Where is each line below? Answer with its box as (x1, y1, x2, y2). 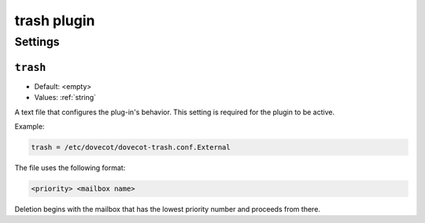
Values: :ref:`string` (34, 93, 97, 102)
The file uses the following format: (14, 162, 126, 173)
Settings (14, 35, 60, 49)
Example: (14, 121, 45, 131)
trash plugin (14, 12, 95, 29)
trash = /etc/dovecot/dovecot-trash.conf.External (31, 143, 231, 151)
